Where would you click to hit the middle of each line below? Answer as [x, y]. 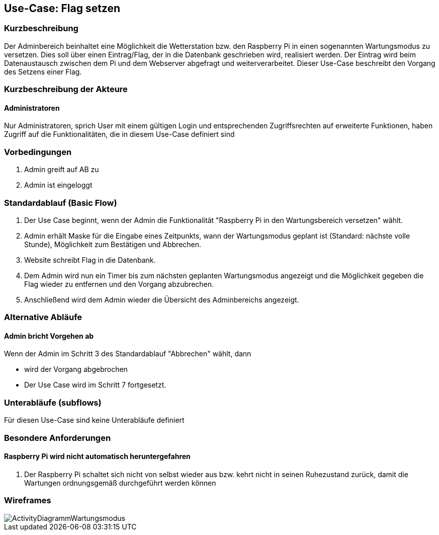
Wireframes [28, 501]
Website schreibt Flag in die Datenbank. [90, 260]
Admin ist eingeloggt [58, 185]
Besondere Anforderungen [58, 438]
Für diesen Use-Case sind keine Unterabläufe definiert [94, 420]
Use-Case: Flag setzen [62, 8]
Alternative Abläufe [43, 317]
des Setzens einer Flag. [43, 71]
